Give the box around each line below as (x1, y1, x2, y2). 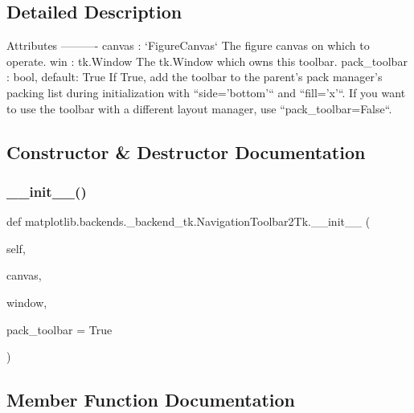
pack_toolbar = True (6, 321, 113, 337)
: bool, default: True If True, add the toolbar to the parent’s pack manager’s (6, 68, 383, 85)
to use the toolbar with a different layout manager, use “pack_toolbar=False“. (6, 100, 392, 117)
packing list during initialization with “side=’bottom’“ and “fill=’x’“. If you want (6, 84, 406, 100)
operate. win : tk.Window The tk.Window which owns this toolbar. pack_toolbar (6, 52, 408, 69)
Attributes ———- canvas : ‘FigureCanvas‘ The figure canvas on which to (6, 37, 370, 54)
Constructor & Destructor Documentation (6, 139, 366, 164)
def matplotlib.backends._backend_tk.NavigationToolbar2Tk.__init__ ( (6, 213, 371, 230)
